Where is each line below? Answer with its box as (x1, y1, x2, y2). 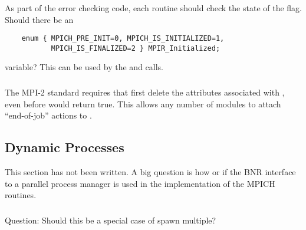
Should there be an (5, 13, 74, 25)
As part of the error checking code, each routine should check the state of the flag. (5, 1, 302, 14)
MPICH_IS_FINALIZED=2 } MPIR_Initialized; (51, 44, 221, 52)
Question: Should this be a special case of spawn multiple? (5, 213, 216, 226)
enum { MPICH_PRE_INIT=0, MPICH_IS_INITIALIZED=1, (21, 34, 225, 43)
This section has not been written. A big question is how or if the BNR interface (5, 165, 296, 178)
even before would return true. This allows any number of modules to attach (5, 97, 281, 110)
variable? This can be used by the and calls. (5, 61, 163, 73)
